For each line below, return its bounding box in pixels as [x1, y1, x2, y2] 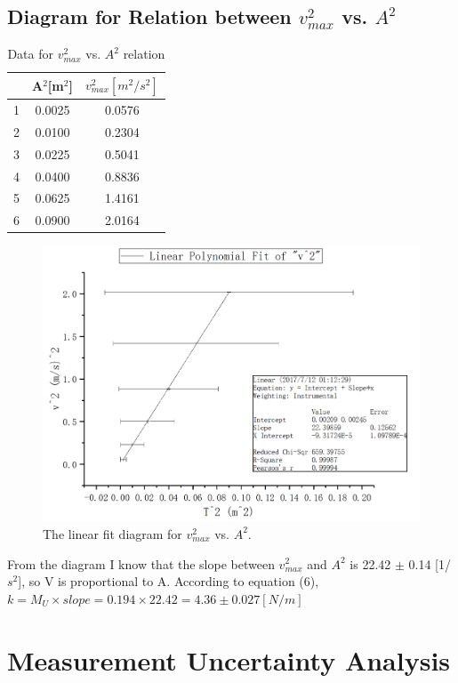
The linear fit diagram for [43, 524, 182, 542]
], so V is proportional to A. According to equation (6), [18, 572, 319, 591]
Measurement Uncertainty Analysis [7, 641, 451, 678]
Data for [7, 44, 53, 63]
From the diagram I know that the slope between [7, 554, 275, 573]
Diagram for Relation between [7, 3, 292, 30]
